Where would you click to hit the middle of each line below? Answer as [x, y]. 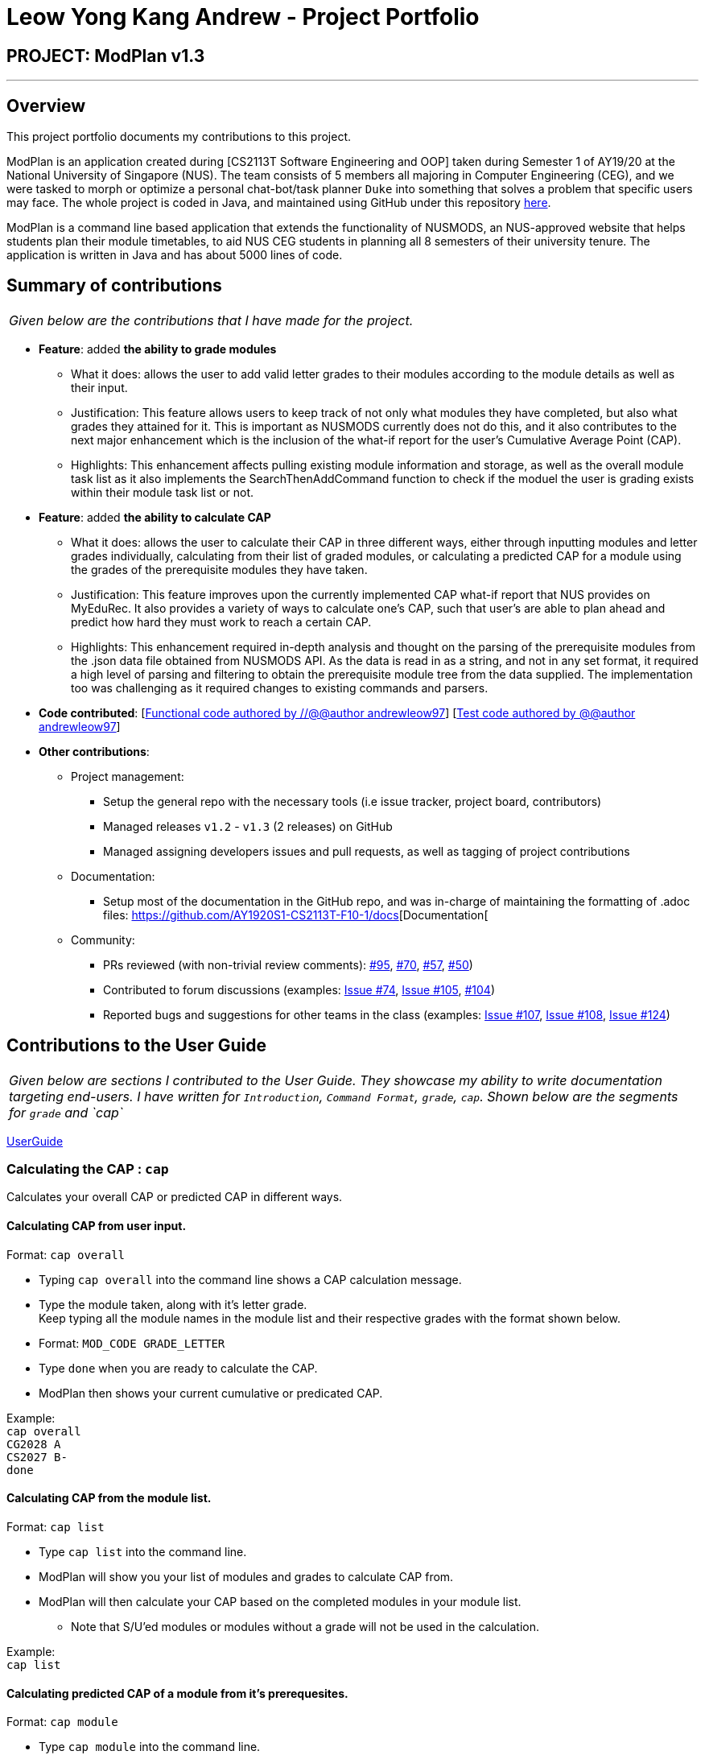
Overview [46, 105]
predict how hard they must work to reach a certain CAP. [221, 621]
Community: [103, 939]
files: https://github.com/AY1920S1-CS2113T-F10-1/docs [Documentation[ [296, 915]
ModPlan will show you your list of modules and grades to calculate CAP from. [246, 1576]
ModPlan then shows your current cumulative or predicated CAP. [211, 1393]
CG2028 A [34, 1444]
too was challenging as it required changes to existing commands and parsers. [280, 688]
